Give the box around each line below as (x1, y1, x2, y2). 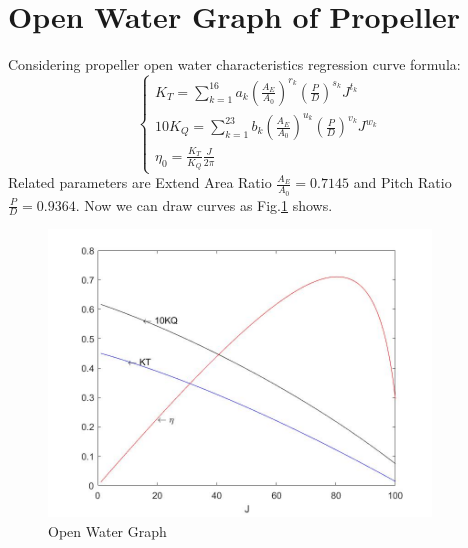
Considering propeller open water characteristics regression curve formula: (8, 54, 461, 75)
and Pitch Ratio (353, 172, 452, 193)
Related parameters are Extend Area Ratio (8, 172, 272, 193)
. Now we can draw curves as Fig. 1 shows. (75, 194, 333, 215)
